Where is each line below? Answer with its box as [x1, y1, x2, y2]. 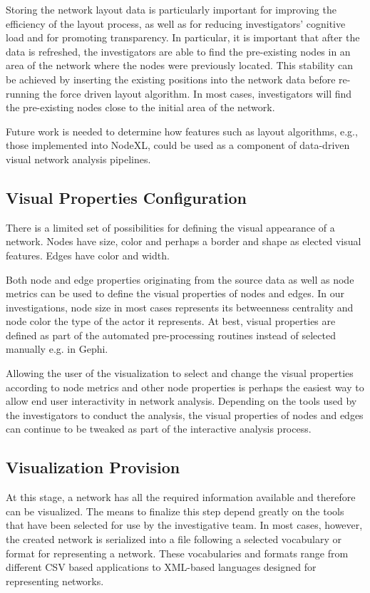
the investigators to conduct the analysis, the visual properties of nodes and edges [6, 407, 364, 422]
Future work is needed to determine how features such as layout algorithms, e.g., [6, 123, 358, 138]
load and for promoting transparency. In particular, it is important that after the [6, 30, 360, 45]
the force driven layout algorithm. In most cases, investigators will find [43, 86, 352, 100]
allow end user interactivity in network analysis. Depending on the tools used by [6, 393, 357, 408]
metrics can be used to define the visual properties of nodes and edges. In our [6, 286, 345, 301]
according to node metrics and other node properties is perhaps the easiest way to [6, 379, 364, 394]
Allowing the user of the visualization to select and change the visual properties [6, 366, 354, 381]
